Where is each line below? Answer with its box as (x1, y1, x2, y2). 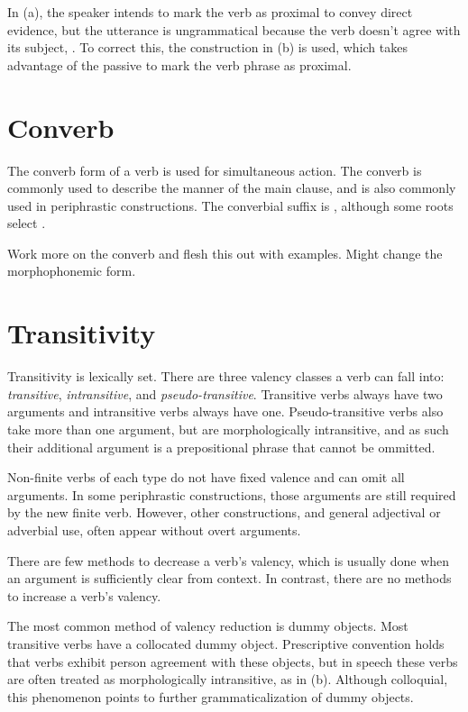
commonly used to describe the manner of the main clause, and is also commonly (7, 178, 456, 197)
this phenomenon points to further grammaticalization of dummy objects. (7, 687, 414, 706)
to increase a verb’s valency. (7, 586, 161, 605)
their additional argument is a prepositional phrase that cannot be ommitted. (7, 437, 436, 456)
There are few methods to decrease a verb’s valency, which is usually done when (7, 551, 450, 570)
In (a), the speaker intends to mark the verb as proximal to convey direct (7, 3, 413, 21)
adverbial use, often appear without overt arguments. (7, 520, 301, 539)
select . (7, 214, 46, 233)
